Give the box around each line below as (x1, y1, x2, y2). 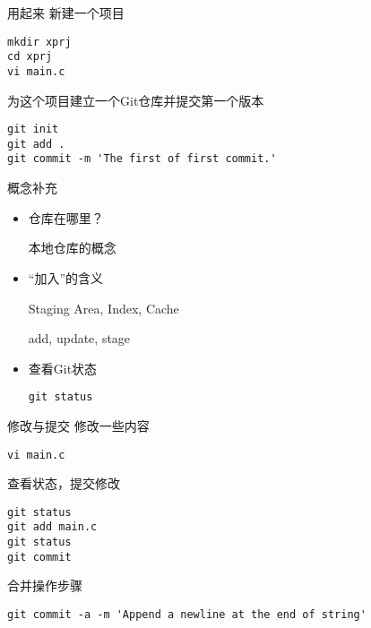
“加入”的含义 (28, 268, 104, 287)
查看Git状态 (28, 358, 98, 377)
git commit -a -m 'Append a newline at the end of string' (7, 608, 367, 621)
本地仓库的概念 (28, 238, 116, 257)
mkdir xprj (7, 35, 72, 48)
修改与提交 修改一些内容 (7, 416, 150, 434)
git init (7, 123, 59, 136)
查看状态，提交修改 (7, 474, 120, 493)
